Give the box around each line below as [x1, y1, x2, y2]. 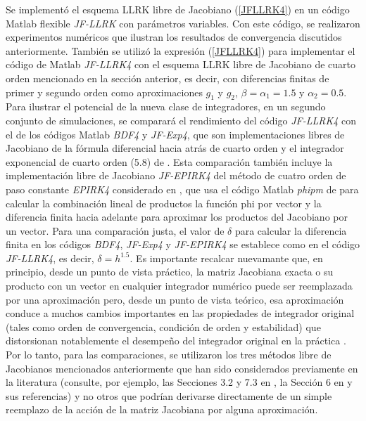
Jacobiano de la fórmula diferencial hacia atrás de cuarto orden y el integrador [6, 141, 344, 155]
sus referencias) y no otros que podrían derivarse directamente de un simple [6, 388, 332, 403]
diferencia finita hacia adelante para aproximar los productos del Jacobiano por [6, 209, 348, 224]
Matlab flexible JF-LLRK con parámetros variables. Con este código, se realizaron [6, 15, 360, 30]
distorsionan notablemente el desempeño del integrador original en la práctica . [6, 333, 346, 348]
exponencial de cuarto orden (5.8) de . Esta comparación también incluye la [6, 154, 333, 169]
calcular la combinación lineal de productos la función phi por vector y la [6, 195, 322, 210]
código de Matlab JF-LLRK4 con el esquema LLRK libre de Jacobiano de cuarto [6, 57, 356, 72]
